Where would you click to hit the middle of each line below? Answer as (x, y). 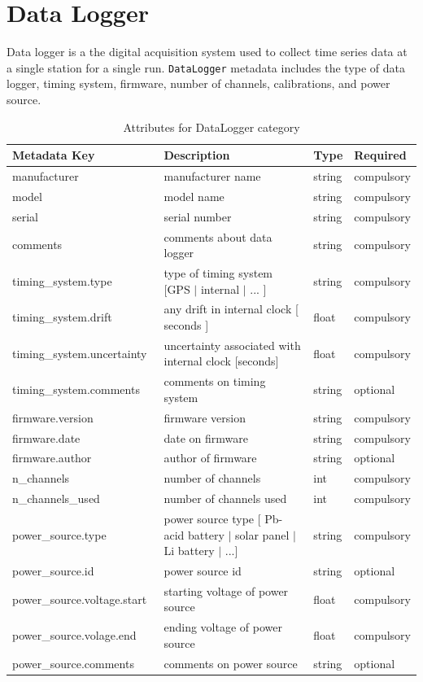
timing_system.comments (76, 389)
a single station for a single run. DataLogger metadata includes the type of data (206, 67)
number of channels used (225, 498)
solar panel (262, 534)
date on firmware (206, 437)
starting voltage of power (226, 590)
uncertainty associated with (232, 345)
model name (194, 196)
